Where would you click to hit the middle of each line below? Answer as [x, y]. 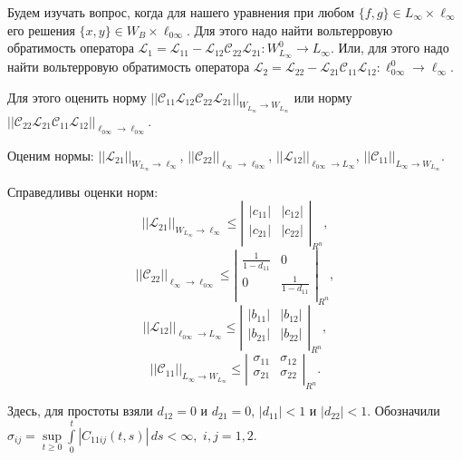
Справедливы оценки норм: [83, 191]
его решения [41, 29]
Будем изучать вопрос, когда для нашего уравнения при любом [181, 12]
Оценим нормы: [51, 155]
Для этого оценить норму [77, 97]
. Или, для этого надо [390, 48]
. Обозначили [404, 411]
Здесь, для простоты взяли [80, 411]
